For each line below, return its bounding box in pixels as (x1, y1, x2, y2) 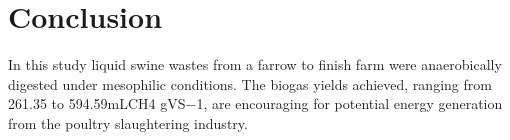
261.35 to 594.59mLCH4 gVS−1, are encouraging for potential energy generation (8, 93, 503, 114)
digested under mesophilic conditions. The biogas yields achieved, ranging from (8, 73, 492, 94)
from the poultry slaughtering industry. (8, 112, 248, 133)
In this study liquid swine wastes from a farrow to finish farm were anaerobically (8, 54, 502, 75)
